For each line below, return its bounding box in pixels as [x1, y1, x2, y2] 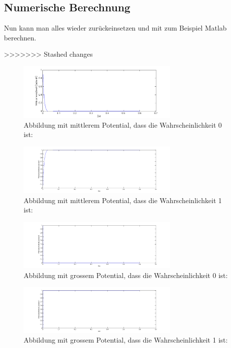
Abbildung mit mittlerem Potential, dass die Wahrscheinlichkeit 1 [24, 195, 222, 205]
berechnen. [4, 32, 36, 42]
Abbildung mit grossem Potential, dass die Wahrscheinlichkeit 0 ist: [24, 270, 228, 280]
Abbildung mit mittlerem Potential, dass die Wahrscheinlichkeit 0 [24, 119, 222, 130]
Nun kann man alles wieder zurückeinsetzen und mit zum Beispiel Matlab [4, 23, 227, 33]
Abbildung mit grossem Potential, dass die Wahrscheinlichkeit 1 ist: [24, 335, 228, 345]
